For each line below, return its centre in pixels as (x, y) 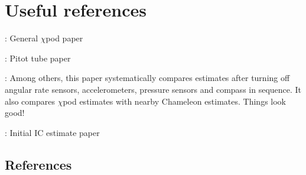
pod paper (64, 38)
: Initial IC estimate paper (52, 132)
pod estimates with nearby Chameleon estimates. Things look (175, 101)
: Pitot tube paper (38, 58)
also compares (30, 101)
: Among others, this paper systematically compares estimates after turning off (147, 78)
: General (22, 38)
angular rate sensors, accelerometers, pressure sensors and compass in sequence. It (153, 89)
